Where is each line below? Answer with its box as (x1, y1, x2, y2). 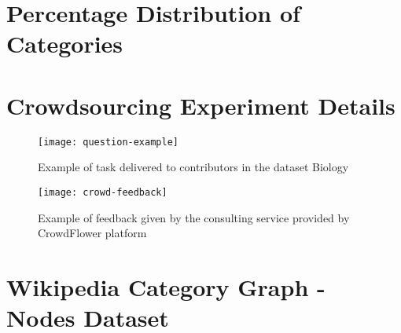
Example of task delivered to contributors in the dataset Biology (38, 159, 349, 175)
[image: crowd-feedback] (38, 186, 167, 198)
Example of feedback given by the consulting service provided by (38, 209, 350, 225)
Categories (6, 27, 123, 60)
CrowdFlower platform (38, 225, 147, 241)
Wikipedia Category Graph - (6, 270, 326, 302)
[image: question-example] (38, 136, 178, 148)
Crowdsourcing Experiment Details (6, 89, 395, 121)
